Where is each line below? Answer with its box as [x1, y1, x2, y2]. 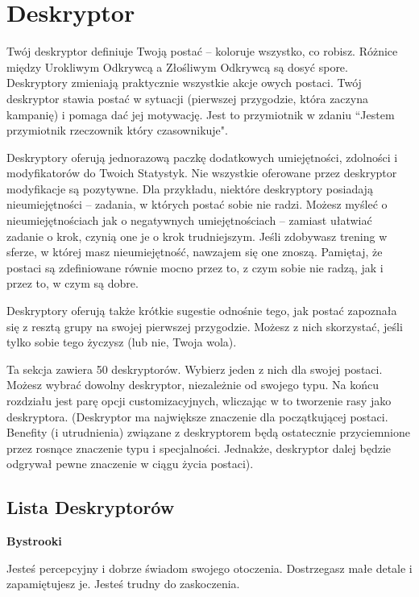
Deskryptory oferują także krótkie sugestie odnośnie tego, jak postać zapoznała [6, 302, 397, 319]
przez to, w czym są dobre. [6, 275, 139, 292]
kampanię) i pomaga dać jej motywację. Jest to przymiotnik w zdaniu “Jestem [6, 106, 395, 122]
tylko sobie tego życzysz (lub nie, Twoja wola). [6, 334, 237, 350]
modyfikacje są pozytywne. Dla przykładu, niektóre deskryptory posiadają [6, 180, 373, 197]
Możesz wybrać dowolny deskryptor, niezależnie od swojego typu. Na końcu [6, 376, 379, 393]
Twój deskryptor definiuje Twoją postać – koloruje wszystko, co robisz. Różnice [6, 43, 398, 60]
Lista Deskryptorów [6, 495, 175, 520]
